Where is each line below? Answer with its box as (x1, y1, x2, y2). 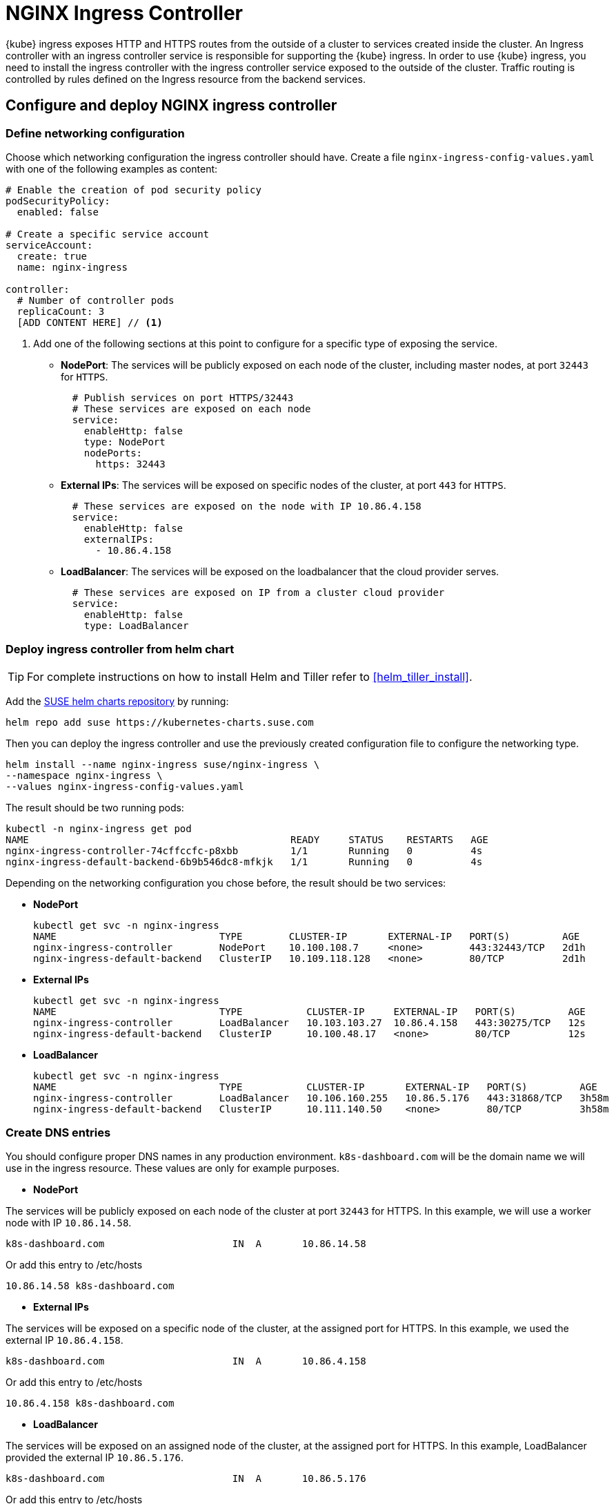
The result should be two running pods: (6, 801, 184, 813)
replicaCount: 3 (17, 305, 105, 317)
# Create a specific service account (6, 228, 210, 240)
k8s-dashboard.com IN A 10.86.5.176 (6, 1473, 366, 1485)
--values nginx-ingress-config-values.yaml (6, 780, 244, 792)
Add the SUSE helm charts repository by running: (6, 695, 229, 707)
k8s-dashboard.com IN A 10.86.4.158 (6, 1356, 366, 1367)
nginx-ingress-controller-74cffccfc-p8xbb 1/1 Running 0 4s (6, 845, 483, 856)
